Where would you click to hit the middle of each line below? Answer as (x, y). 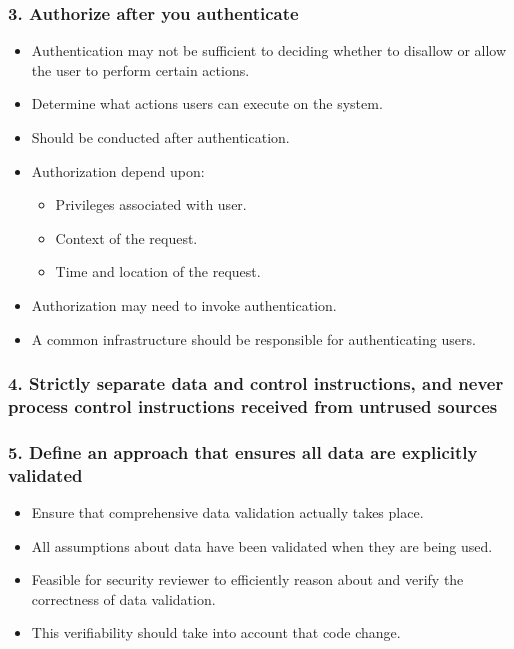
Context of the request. (126, 237)
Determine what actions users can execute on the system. (207, 103)
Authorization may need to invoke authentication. (184, 304)
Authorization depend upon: (118, 170)
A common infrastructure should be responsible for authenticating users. (253, 338)
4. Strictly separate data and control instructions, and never (256, 383)
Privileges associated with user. (151, 204)
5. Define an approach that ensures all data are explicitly (243, 451)
